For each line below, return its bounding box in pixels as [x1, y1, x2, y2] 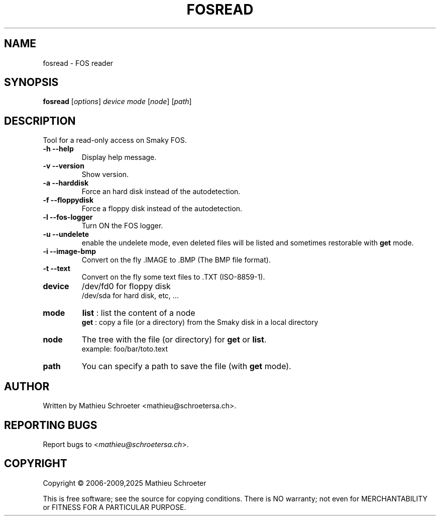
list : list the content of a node [82, 308, 195, 318]
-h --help [43, 144, 74, 153]
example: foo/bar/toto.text [81, 344, 168, 354]
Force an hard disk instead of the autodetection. [81, 187, 241, 196]
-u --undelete [43, 230, 89, 239]
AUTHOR [4, 380, 50, 393]
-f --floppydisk [43, 196, 94, 205]
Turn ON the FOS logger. [81, 221, 163, 230]
